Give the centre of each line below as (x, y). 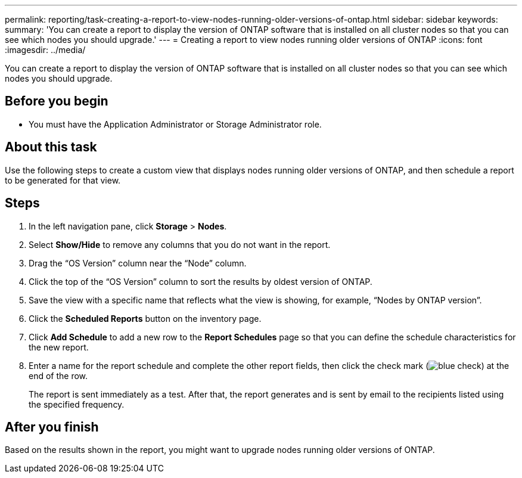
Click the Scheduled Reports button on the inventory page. (145, 318)
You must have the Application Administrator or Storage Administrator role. (175, 124)
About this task (51, 147)
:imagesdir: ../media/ (45, 50)
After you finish (52, 427)
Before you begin (57, 101)
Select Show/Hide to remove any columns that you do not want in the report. (180, 244)
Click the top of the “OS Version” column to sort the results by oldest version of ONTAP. (201, 281)
